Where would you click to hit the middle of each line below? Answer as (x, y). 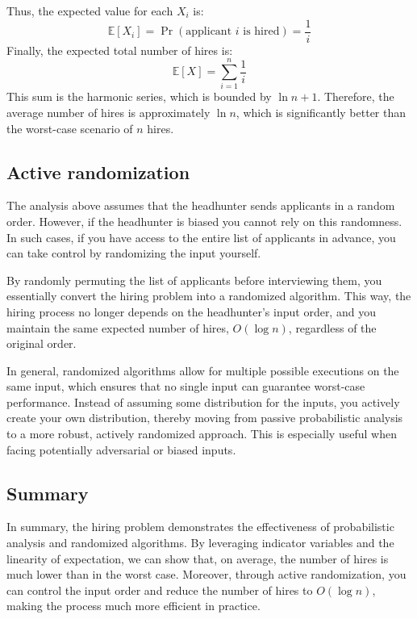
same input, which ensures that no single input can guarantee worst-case (186, 386)
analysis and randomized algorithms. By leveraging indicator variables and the (200, 543)
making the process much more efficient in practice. (133, 606)
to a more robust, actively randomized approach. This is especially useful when (202, 434)
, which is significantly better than (321, 112)
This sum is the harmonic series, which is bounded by (139, 96)
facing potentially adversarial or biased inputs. (121, 449)
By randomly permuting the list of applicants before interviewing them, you (194, 280)
